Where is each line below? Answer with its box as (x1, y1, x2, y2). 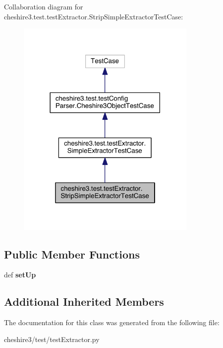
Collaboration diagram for (4, 1, 83, 11)
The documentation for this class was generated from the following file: (4, 317, 220, 328)
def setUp (4, 269, 36, 280)
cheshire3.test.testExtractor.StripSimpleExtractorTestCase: (4, 11, 183, 21)
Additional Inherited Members (4, 294, 164, 309)
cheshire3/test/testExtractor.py (4, 334, 100, 344)
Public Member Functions (4, 246, 140, 261)
